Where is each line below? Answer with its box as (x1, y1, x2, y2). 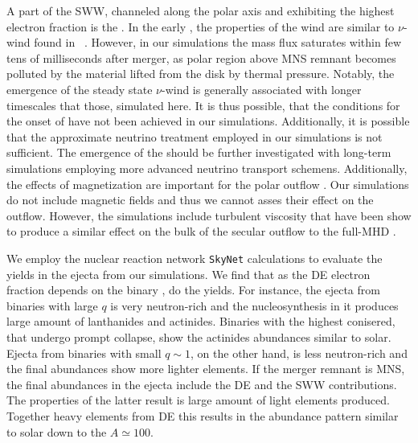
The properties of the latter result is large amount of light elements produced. (6, 392, 390, 408)
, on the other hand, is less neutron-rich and (191, 344, 408, 361)
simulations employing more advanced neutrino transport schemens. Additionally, (6, 159, 408, 176)
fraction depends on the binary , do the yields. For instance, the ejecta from (6, 281, 380, 298)
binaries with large (6, 297, 98, 314)
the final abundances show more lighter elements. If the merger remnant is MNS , (6, 360, 405, 377)
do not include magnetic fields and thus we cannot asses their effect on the (6, 191, 374, 208)
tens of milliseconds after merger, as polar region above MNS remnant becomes (6, 49, 396, 66)
